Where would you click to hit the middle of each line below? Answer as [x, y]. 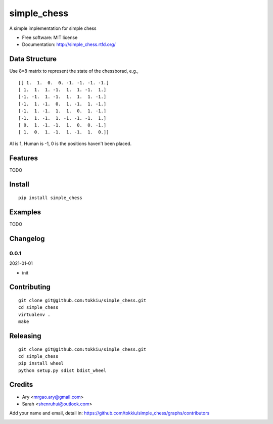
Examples [25, 212]
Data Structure [33, 59]
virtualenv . [34, 314]
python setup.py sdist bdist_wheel [62, 370]
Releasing [25, 336]
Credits [21, 385]
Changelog [27, 238]
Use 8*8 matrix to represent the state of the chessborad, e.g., [74, 71]
